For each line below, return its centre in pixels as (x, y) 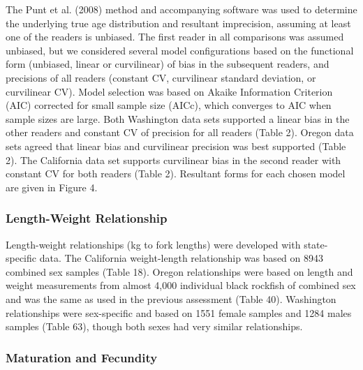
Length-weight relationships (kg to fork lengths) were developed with (153, 244)
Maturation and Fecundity (82, 357)
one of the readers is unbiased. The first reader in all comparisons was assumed (175, 37)
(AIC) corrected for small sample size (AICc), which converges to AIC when (169, 105)
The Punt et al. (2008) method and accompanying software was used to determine (181, 9)
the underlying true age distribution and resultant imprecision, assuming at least (178, 23)
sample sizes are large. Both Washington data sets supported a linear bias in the (178, 118)
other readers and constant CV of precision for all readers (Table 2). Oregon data (180, 132)
